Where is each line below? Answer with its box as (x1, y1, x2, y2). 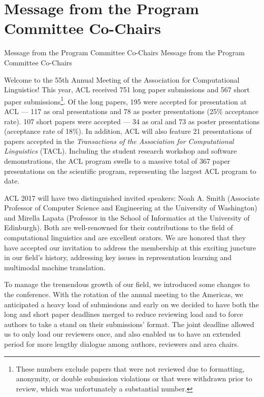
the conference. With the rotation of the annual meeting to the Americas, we (4, 289, 243, 300)
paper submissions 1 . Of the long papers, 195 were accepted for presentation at (4, 94, 247, 106)
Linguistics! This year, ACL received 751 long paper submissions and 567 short (4, 84, 250, 95)
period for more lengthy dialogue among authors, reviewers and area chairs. (4, 339, 239, 349)
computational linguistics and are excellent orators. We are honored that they (4, 232, 246, 243)
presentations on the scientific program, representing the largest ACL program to (4, 165, 256, 176)
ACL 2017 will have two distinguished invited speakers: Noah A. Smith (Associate (4, 192, 260, 203)
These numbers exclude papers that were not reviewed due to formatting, (16, 363, 245, 374)
